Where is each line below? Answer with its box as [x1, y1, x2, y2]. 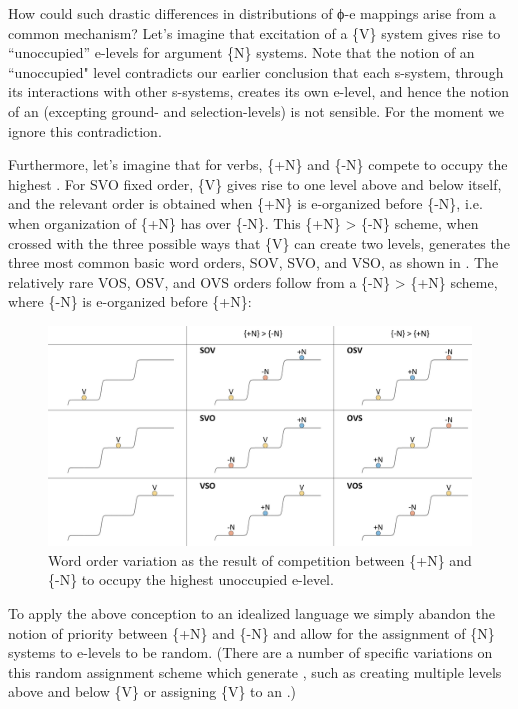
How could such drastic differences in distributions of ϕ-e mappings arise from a [8, 3, 496, 23]
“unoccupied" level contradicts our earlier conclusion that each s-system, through [8, 61, 504, 82]
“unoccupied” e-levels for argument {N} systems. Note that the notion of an [8, 42, 475, 63]
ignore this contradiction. [8, 120, 162, 141]
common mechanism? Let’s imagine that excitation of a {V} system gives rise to [8, 22, 501, 43]
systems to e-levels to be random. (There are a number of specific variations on [8, 642, 493, 663]
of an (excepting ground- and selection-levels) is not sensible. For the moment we [8, 100, 505, 121]
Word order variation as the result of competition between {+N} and [48, 549, 472, 570]
